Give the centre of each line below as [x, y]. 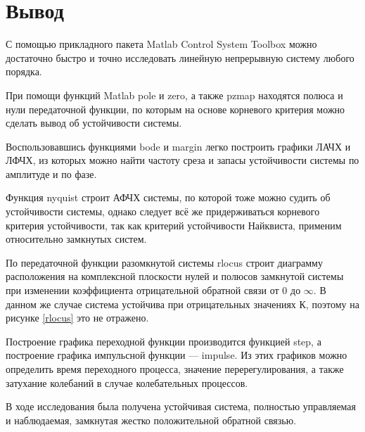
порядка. [24, 71]
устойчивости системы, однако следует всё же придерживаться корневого [163, 211]
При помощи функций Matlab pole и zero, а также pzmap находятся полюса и [174, 95]
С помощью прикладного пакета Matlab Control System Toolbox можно [161, 44]
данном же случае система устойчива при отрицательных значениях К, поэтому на [182, 304]
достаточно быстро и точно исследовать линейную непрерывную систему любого [180, 57]
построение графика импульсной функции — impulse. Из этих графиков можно [177, 355]
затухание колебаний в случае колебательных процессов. [127, 382]
